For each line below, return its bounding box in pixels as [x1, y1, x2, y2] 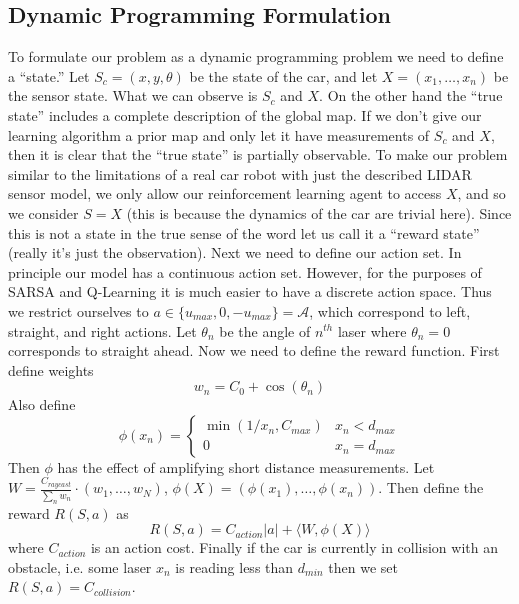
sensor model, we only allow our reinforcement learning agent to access [8, 183, 442, 204]
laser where [337, 320, 407, 341]
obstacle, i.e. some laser [8, 556, 152, 577]
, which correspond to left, [309, 300, 471, 321]
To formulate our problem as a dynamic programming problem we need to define [8, 46, 504, 67]
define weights [8, 359, 94, 380]
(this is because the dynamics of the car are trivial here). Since [126, 202, 512, 223]
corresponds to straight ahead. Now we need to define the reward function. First [8, 340, 500, 361]
